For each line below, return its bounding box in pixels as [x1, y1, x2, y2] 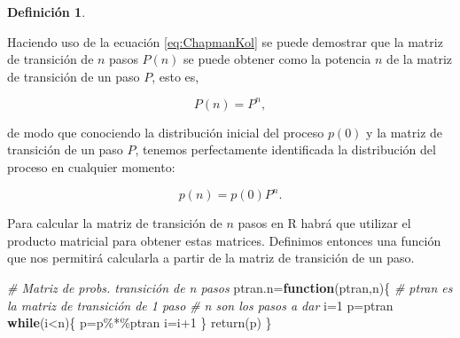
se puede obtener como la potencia [183, 50, 371, 68]
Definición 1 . [7, 3, 86, 20]
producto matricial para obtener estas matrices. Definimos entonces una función [7, 231, 441, 249]
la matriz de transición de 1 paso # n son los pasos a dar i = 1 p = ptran [7, 295, 394, 314]
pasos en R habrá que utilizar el [238, 214, 411, 232]
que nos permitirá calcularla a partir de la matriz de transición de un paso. [7, 248, 415, 267]
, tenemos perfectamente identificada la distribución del [135, 140, 436, 159]
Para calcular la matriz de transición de [7, 214, 222, 232]
